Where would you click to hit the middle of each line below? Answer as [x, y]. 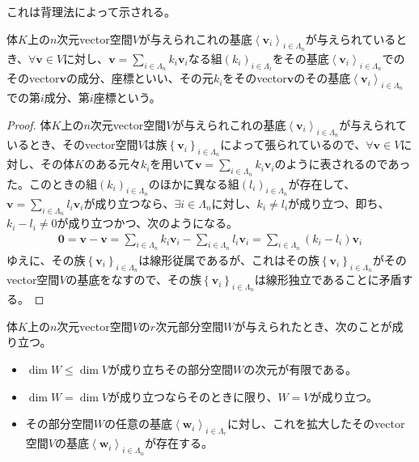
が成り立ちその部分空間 [171, 369]
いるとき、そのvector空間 [72, 144]
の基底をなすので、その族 [133, 280]
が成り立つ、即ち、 [339, 203]
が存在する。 [179, 443]
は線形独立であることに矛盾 [328, 280]
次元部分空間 [190, 326]
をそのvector [255, 78]
